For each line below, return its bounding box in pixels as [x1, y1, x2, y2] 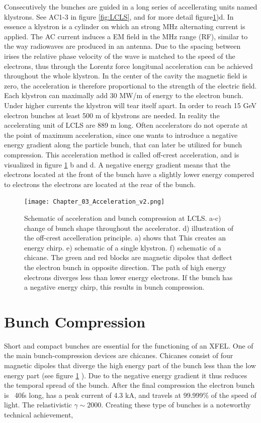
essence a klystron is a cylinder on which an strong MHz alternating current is [4, 21, 245, 32]
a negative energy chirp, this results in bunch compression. [24, 282, 205, 292]
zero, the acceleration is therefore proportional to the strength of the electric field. [4, 80, 257, 91]
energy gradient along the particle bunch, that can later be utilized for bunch [4, 139, 242, 150]
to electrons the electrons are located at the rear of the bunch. [4, 179, 196, 189]
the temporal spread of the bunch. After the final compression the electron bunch [4, 380, 255, 390]
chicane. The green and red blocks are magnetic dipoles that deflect [24, 252, 232, 263]
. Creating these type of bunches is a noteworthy [101, 399, 251, 410]
